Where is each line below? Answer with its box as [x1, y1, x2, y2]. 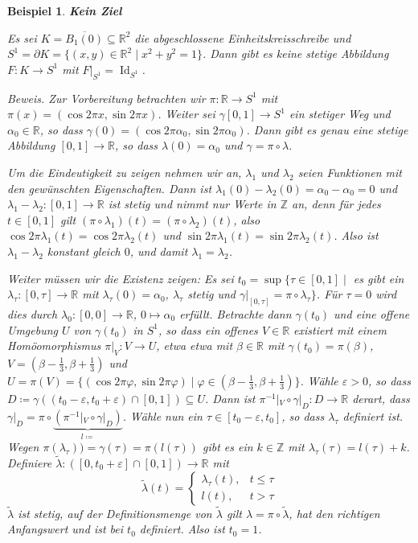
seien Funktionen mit [297, 163, 402, 180]
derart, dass [352, 389, 410, 406]
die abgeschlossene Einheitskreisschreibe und [134, 29, 351, 46]
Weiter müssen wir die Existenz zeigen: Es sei [7, 269, 234, 286]
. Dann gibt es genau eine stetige [246, 121, 408, 138]
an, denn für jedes [292, 195, 381, 212]
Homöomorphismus [7, 337, 101, 354]
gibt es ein [202, 438, 253, 455]
